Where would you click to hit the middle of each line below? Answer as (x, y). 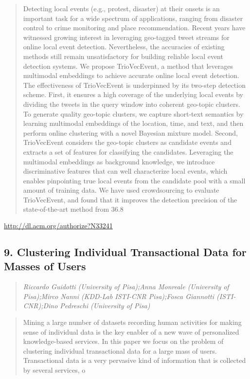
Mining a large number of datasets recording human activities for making (132, 322)
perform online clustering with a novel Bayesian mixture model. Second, (130, 132)
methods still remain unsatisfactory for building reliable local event (123, 56)
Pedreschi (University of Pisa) (105, 306)
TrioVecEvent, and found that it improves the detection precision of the (130, 199)
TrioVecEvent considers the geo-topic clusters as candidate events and (127, 142)
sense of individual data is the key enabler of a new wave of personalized (131, 331)
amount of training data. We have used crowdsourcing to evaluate (121, 190)
